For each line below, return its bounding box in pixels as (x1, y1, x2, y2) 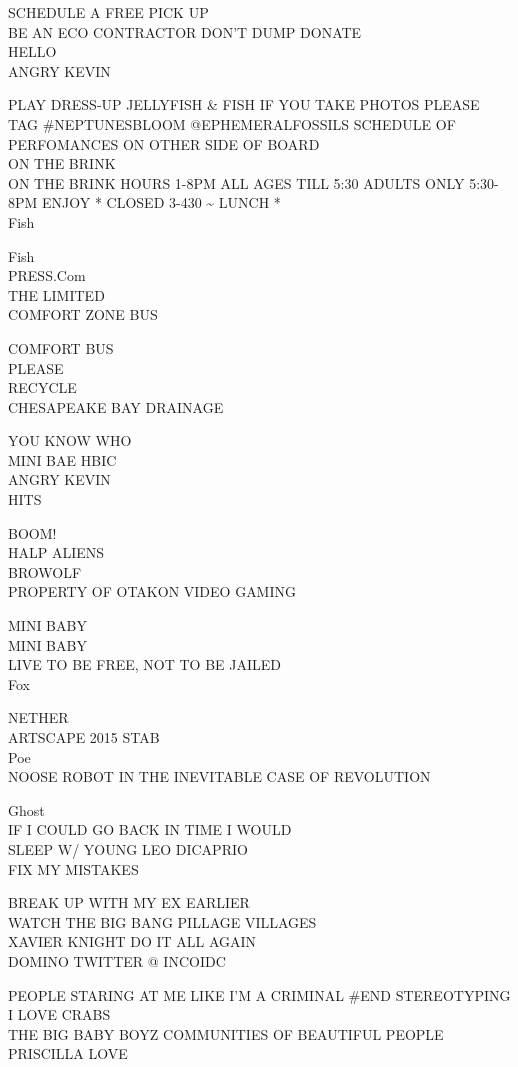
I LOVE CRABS (8, 1004, 111, 1025)
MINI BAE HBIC (8, 449, 117, 470)
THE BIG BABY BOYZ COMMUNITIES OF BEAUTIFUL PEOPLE (8, 1023, 444, 1044)
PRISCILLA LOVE (8, 1043, 128, 1064)
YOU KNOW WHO (8, 430, 132, 451)
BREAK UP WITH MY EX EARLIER (8, 892, 250, 913)
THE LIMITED (8, 284, 105, 305)
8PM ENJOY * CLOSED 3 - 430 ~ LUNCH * (8, 192, 281, 213)
